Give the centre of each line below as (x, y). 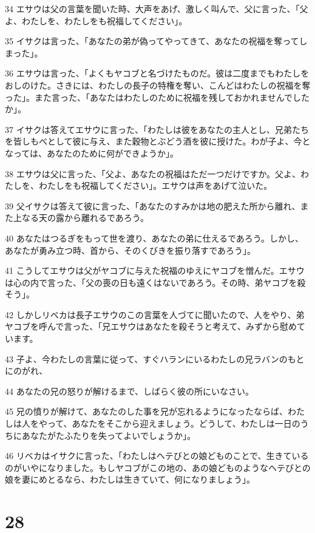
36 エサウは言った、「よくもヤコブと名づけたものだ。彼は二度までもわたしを (157, 73)
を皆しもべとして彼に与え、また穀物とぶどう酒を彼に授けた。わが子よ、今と (158, 141)
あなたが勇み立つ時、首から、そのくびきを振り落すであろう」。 (130, 250)
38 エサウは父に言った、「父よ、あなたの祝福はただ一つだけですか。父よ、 (153, 173)
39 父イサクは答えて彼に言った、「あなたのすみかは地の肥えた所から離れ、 (153, 205)
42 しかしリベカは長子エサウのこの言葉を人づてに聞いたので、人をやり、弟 (155, 314)
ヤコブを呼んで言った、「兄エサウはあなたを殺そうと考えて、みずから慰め (151, 326)
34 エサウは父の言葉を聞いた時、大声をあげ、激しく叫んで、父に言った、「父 (157, 8)
